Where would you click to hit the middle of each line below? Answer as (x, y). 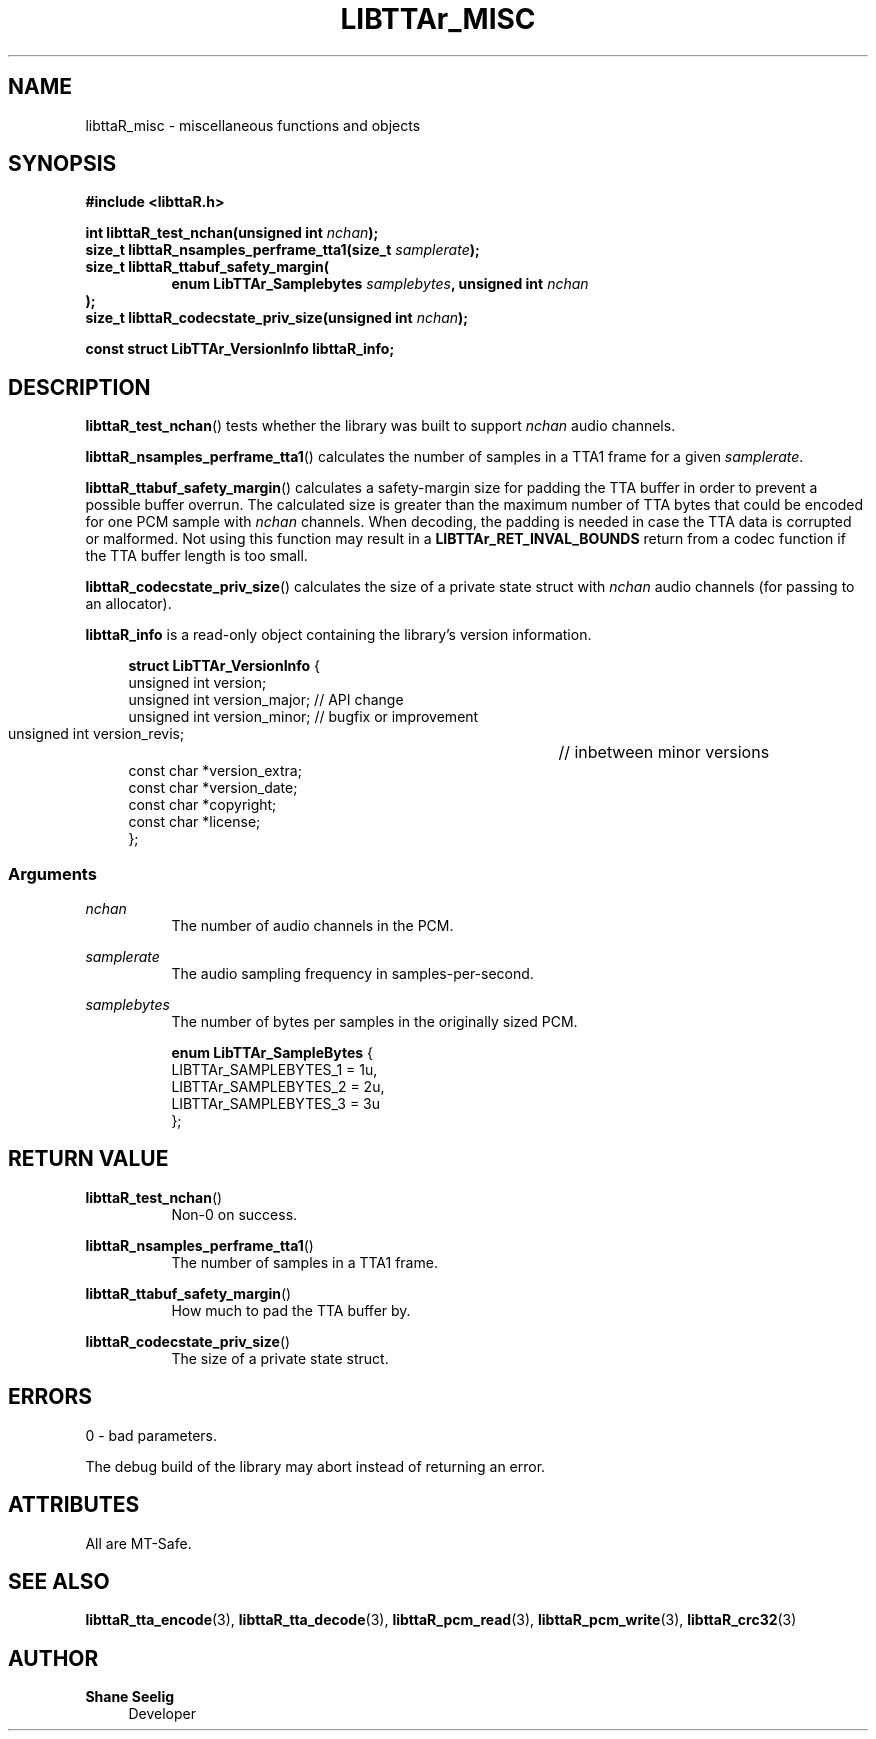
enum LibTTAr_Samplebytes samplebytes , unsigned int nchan (380, 284)
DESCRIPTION (79, 387)
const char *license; (194, 822)
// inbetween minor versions (664, 752)
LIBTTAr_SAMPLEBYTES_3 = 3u (276, 1104)
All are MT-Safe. (138, 1543)
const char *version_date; (213, 788)
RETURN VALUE (88, 1159)
